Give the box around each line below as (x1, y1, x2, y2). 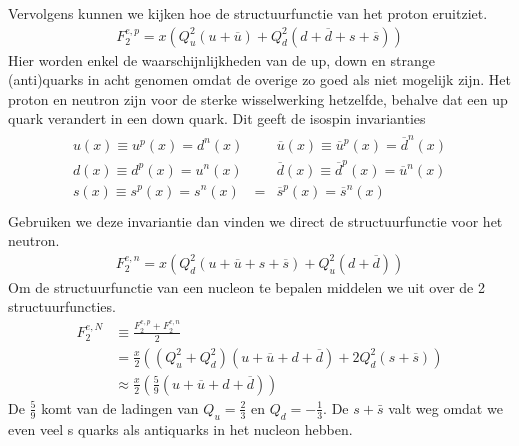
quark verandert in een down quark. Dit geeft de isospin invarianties (8, 108, 426, 129)
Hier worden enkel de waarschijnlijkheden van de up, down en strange (8, 49, 435, 70)
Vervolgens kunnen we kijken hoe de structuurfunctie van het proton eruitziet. (8, 3, 488, 23)
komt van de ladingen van (41, 397, 199, 418)
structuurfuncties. (8, 296, 116, 317)
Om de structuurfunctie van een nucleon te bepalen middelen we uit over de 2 (8, 276, 485, 297)
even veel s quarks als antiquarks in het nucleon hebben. (8, 418, 353, 439)
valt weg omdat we (388, 397, 503, 418)
